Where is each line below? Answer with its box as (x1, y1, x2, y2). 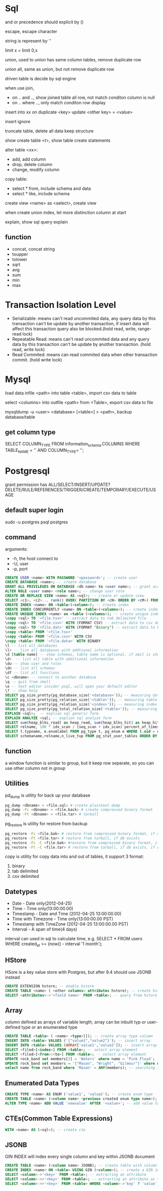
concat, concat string (12, 246, 55, 252)
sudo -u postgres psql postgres (5, 519, 68, 525)
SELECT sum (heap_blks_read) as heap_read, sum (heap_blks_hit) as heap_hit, (5, 720, 162, 725)
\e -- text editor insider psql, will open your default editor (5, 684, 138, 689)
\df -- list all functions (5, 670, 60, 675)
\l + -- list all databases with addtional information (5, 648, 118, 652)
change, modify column (12, 167, 60, 172)
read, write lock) (12, 346, 45, 352)
